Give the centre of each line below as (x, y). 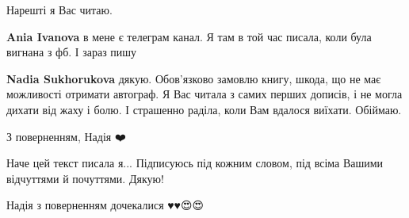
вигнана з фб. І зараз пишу (72, 52)
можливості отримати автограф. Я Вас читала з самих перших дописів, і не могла (204, 94)
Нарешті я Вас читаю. (59, 10)
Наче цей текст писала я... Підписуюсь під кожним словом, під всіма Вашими (195, 163)
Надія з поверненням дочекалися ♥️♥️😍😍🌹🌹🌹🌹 (111, 205)
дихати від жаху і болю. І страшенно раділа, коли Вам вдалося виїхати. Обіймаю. (204, 109)
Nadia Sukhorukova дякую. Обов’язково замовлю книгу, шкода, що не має (194, 78)
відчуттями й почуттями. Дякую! (85, 178)
